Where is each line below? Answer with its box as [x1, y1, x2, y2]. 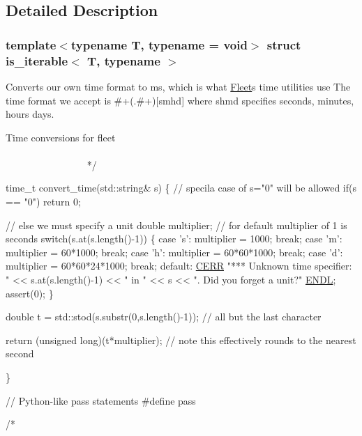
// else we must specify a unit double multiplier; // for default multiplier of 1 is [6, 217, 347, 232]
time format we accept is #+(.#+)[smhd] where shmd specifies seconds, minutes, [6, 93, 354, 107]
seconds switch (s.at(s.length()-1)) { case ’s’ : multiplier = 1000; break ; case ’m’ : [6, 231, 342, 246]
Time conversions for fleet [6, 130, 116, 144]
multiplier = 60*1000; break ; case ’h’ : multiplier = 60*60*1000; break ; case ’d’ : [6, 244, 343, 259]
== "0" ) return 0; [6, 194, 81, 209]
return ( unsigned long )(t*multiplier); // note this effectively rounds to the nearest [6, 332, 356, 347]
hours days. [6, 107, 54, 121]
